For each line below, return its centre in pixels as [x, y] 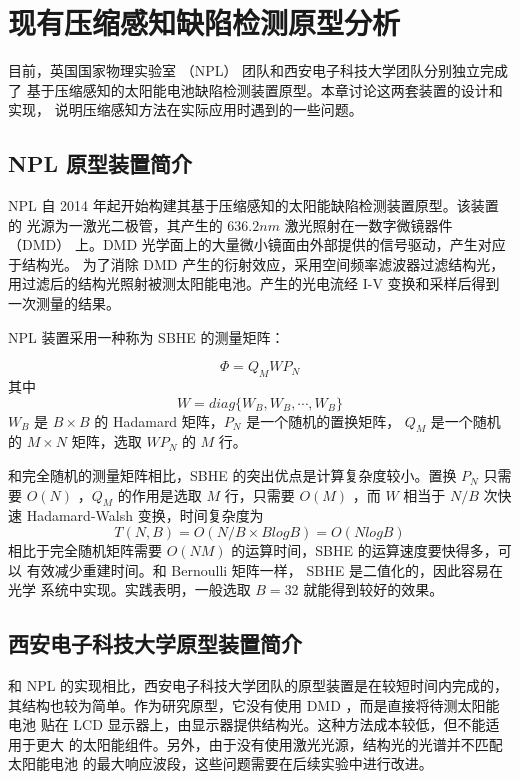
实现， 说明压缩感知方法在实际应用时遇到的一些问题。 [185, 109]
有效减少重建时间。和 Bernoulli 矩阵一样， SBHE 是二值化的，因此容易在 [264, 569]
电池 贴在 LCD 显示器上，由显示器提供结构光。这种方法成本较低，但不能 [247, 724]
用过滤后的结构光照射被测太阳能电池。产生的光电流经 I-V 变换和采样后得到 [254, 283]
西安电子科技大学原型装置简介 [155, 643]
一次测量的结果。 [64, 303]
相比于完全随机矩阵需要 [85, 550]
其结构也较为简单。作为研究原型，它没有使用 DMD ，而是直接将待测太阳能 [254, 704]
